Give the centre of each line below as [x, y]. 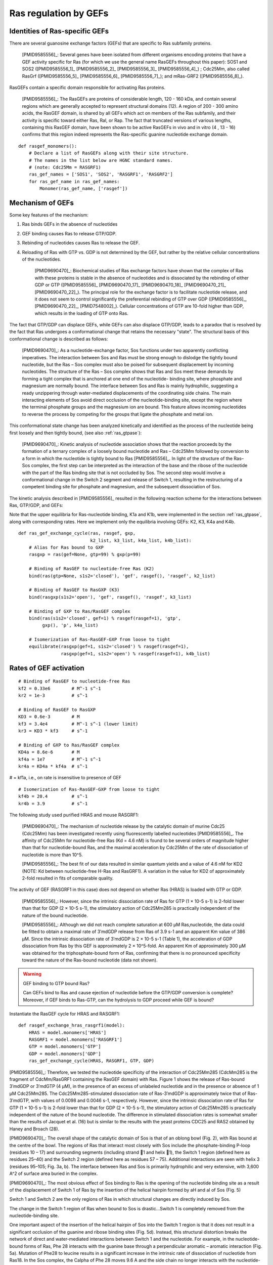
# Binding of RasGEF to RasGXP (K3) [74, 590]
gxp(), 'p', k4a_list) [70, 625]
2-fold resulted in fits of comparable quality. [68, 878]
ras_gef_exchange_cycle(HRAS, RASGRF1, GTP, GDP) [91, 1061]
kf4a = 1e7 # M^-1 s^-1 [60, 759]
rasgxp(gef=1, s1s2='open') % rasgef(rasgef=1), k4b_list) [135, 653]
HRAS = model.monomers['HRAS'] [67, 1032]
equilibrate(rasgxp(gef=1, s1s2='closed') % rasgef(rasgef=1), [109, 647]
